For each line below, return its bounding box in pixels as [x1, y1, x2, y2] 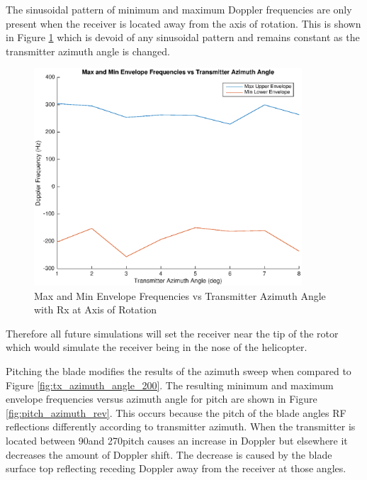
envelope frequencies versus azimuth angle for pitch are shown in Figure [6, 391, 317, 406]
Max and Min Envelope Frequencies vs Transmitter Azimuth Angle [34, 288, 326, 303]
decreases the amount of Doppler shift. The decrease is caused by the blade [6, 447, 332, 462]
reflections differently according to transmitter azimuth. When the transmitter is [6, 419, 356, 434]
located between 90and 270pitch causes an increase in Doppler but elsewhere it [6, 433, 348, 448]
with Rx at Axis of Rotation [34, 302, 157, 317]
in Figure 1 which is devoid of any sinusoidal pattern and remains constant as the [6, 30, 360, 45]
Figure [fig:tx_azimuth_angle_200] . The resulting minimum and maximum [6, 377, 334, 392]
